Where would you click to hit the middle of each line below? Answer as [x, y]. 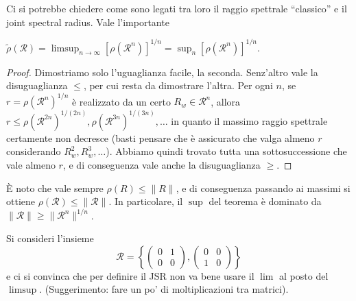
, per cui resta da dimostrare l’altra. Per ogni [178, 85]
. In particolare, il [146, 201]
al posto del [304, 275]
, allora [226, 101]
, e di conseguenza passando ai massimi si [263, 188]
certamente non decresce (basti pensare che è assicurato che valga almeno [161, 137]
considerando [34, 151]
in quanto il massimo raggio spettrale [249, 120]
